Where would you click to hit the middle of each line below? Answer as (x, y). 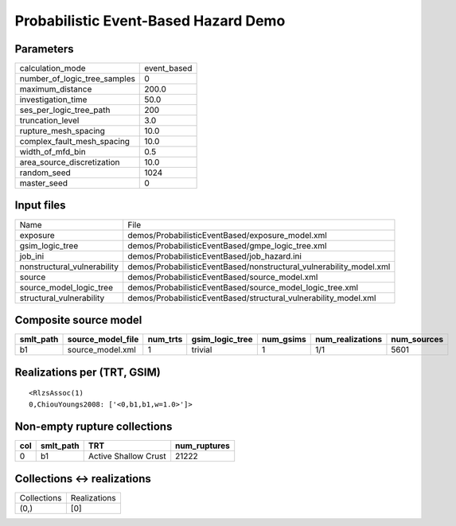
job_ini (32, 256)
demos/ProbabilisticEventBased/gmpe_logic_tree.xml (227, 245)
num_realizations (349, 340)
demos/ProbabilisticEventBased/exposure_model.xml (228, 235)
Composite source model (78, 320)
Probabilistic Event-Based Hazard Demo (150, 21)
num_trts (165, 340)
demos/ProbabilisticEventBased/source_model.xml (223, 277)
